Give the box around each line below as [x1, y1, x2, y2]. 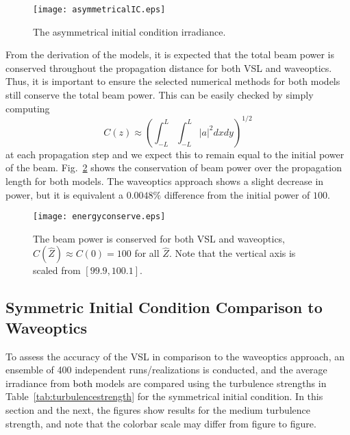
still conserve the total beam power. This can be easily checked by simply [5, 88, 314, 102]
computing [5, 101, 50, 115]
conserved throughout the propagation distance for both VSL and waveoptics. [5, 60, 332, 75]
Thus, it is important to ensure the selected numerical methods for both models [5, 74, 340, 88]
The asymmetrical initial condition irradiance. [33, 24, 226, 38]
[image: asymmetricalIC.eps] [33, 5, 166, 14]
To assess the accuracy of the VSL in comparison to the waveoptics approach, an [5, 349, 345, 363]
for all [134, 246, 160, 260]
